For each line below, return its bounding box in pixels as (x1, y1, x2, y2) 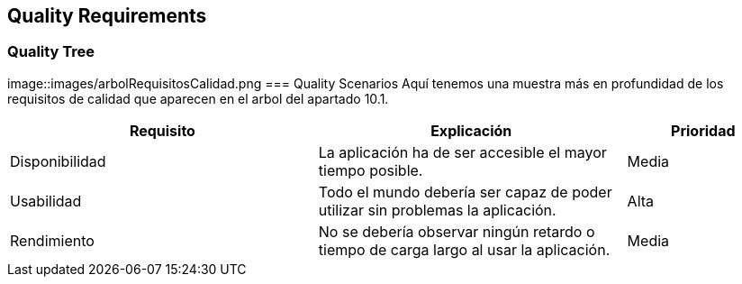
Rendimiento (10, 231, 95, 250)
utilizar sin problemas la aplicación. (318, 200, 556, 219)
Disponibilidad (10, 151, 106, 170)
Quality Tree (7, 42, 95, 61)
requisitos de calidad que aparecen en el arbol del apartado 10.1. (7, 90, 389, 106)
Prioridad (671, 121, 736, 140)
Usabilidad (10, 191, 82, 210)
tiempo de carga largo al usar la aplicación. (318, 240, 611, 259)
